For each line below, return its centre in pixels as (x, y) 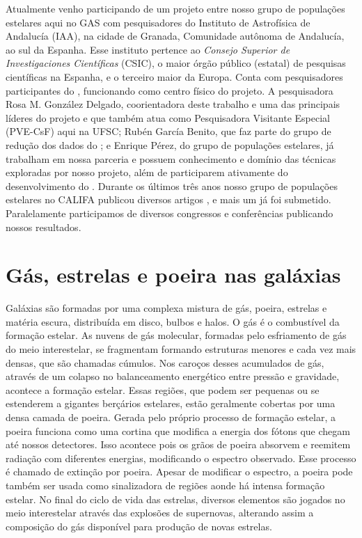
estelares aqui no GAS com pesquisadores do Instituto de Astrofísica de (158, 22)
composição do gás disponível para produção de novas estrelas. (139, 526)
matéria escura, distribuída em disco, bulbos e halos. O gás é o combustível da (173, 321)
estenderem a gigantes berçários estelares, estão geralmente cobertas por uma (171, 403)
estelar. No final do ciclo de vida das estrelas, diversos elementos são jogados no (175, 499)
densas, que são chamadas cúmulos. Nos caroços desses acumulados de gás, (165, 362)
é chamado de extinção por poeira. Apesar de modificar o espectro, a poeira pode (179, 472)
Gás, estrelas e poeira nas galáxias (173, 275)
